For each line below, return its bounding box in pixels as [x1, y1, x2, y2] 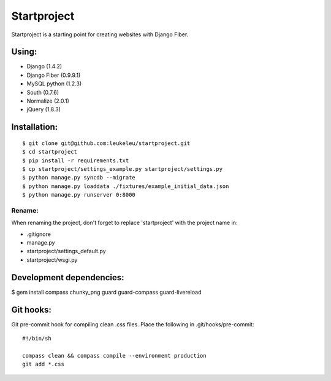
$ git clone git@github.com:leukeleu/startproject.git [22, 139, 191, 147]
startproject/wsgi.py [26, 256, 78, 264]
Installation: [11, 122, 58, 132]
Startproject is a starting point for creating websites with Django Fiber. [11, 31, 189, 38]
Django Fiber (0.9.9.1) [26, 71, 81, 79]
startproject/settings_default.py [26, 248, 107, 255]
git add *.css [22, 361, 64, 368]
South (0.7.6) [26, 88, 59, 96]
